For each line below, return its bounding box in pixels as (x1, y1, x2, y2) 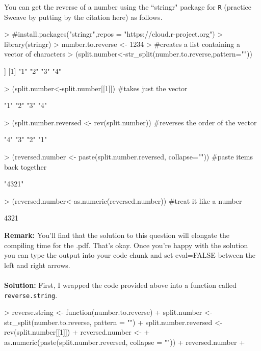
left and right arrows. (4, 259, 70, 270)
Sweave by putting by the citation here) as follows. (4, 11, 163, 22)
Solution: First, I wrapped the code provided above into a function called (4, 279, 237, 290)
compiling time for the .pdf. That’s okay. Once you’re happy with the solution (4, 239, 248, 250)
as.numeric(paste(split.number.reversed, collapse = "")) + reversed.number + (4, 336, 245, 347)
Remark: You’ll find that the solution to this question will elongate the (4, 229, 230, 240)
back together (4, 161, 47, 172)
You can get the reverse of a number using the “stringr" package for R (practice (4, 2, 251, 12)
